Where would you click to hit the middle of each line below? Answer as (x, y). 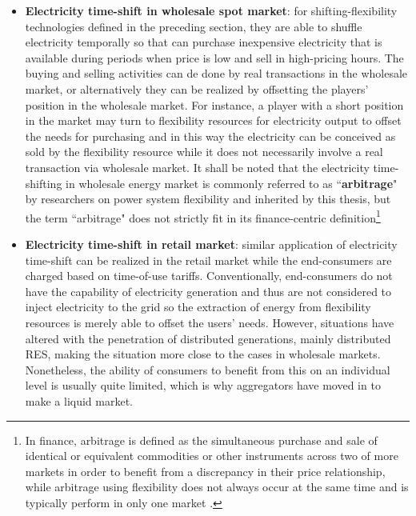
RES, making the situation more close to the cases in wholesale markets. (203, 354)
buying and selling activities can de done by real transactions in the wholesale (216, 73)
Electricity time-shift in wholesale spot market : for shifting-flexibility (211, 10)
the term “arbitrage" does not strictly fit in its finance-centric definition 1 (203, 216)
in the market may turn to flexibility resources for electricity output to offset (213, 120)
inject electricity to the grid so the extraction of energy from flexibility (198, 307)
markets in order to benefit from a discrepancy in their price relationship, (205, 471)
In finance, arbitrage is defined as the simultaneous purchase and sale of (201, 440)
